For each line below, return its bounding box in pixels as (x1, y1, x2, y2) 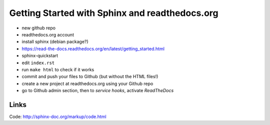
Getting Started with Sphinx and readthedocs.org (9, 7, 218, 18)
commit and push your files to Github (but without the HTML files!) (21, 74, 158, 80)
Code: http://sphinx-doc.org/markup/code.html (9, 114, 107, 120)
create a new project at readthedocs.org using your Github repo (21, 80, 153, 87)
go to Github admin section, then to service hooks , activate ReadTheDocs (21, 88, 174, 94)
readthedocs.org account (21, 31, 74, 37)
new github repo (21, 25, 56, 31)
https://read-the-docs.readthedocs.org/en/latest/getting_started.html (21, 45, 165, 52)
